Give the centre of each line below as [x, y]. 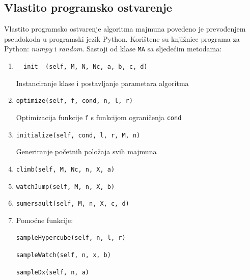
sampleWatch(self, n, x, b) [63, 255]
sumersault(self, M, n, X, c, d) [73, 204]
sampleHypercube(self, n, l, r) [71, 238]
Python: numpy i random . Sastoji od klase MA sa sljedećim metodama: [113, 49]
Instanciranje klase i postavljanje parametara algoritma [102, 83]
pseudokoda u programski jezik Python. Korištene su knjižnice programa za [122, 38]
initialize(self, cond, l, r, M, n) [78, 135]
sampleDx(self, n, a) [52, 272]
